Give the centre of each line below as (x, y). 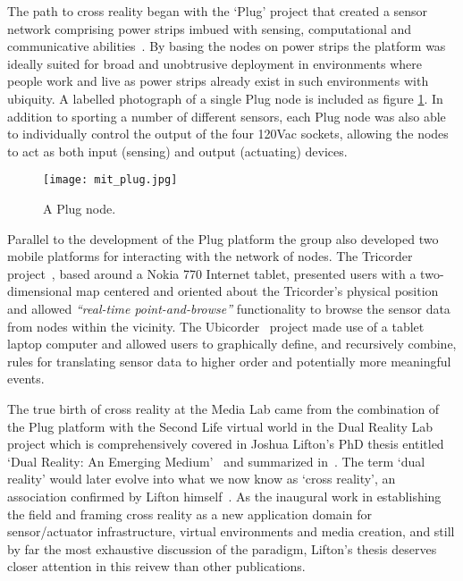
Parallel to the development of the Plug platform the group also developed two (223, 238)
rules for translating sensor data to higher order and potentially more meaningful (229, 361)
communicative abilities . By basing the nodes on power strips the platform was (227, 46)
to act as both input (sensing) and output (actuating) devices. (177, 151)
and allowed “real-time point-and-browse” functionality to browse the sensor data (229, 308)
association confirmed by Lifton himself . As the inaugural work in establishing (224, 496)
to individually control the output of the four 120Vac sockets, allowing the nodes (228, 134)
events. (26, 379)
